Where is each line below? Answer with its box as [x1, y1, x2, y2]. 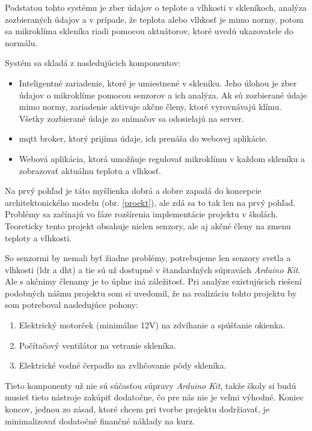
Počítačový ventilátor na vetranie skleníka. [19, 339, 176, 351]
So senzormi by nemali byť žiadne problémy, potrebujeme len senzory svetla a [5, 252, 291, 264]
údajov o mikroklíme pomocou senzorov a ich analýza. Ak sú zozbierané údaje [19, 88, 307, 101]
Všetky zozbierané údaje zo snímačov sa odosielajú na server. [19, 112, 244, 124]
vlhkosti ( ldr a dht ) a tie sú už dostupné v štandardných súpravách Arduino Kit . [5, 263, 301, 276]
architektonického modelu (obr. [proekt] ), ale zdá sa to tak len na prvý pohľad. [5, 196, 296, 208]
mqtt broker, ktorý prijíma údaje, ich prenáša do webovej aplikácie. [19, 132, 268, 145]
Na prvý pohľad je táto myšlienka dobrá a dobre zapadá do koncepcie [5, 184, 262, 197]
